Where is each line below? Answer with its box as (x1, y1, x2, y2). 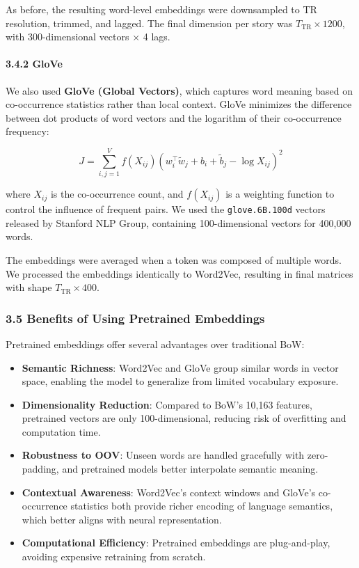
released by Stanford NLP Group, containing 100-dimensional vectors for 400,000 (6, 215, 351, 230)
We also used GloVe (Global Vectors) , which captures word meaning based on (6, 83, 353, 97)
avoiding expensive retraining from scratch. (22, 549, 206, 564)
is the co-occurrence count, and (50, 187, 184, 201)
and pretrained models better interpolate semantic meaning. (62, 461, 319, 476)
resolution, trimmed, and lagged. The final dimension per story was (6, 15, 293, 30)
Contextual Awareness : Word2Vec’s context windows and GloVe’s (22, 484, 316, 499)
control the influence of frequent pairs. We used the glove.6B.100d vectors (6, 202, 326, 216)
